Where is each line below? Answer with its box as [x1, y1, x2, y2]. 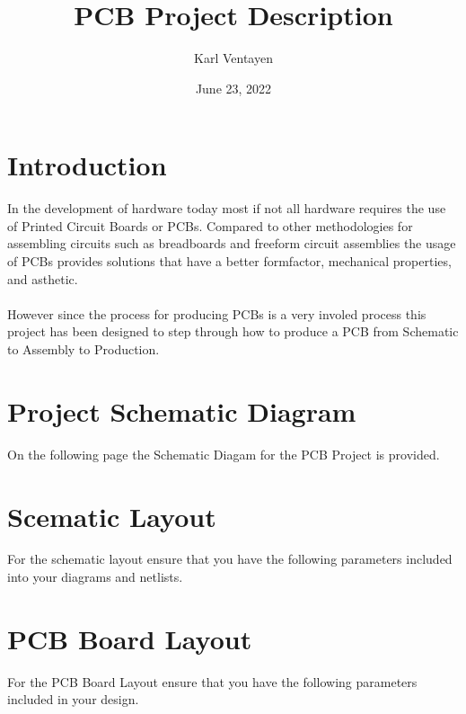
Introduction [7, 147, 167, 183]
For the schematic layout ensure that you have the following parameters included [7, 549, 453, 568]
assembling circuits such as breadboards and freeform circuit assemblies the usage [7, 234, 456, 253]
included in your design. [7, 690, 139, 709]
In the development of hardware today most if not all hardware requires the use [7, 199, 446, 218]
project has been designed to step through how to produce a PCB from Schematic [7, 322, 459, 341]
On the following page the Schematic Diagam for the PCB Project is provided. [7, 444, 440, 463]
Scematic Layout [7, 497, 216, 534]
